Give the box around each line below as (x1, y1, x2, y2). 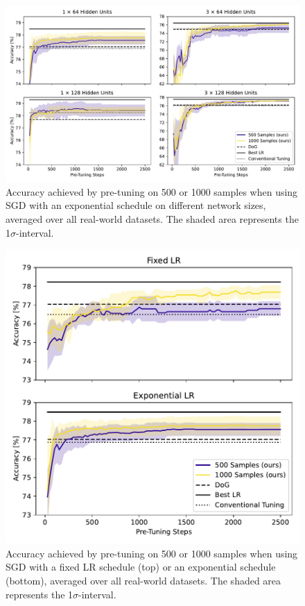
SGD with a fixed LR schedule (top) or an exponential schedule (6, 559, 276, 574)
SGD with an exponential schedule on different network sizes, (6, 198, 266, 212)
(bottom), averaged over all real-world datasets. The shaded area (6, 573, 281, 587)
